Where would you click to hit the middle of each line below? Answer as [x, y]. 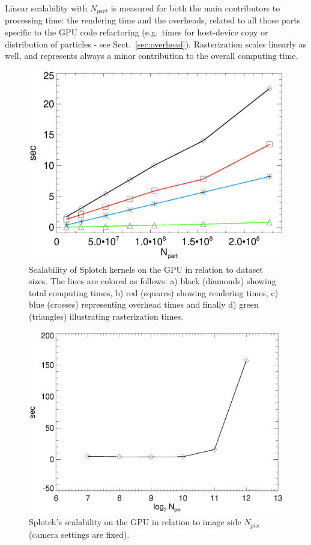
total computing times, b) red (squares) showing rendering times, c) [154, 292]
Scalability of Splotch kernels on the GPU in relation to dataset [146, 269]
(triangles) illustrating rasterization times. [106, 316]
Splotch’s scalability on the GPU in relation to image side [135, 522]
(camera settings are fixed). [79, 534]
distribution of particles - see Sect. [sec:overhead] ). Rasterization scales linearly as [156, 44]
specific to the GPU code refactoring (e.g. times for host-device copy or [137, 32]
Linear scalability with [46, 8]
